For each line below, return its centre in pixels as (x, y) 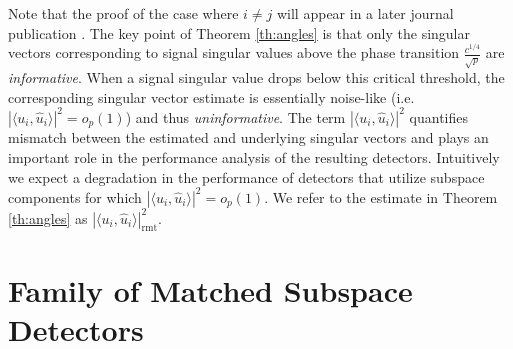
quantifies (438, 116)
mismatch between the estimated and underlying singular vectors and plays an (248, 137)
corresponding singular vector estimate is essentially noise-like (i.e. (211, 96)
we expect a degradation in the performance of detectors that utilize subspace (246, 176)
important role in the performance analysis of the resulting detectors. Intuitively (254, 156)
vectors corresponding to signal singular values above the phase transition (234, 52)
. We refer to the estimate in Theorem (381, 196)
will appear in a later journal (365, 13)
